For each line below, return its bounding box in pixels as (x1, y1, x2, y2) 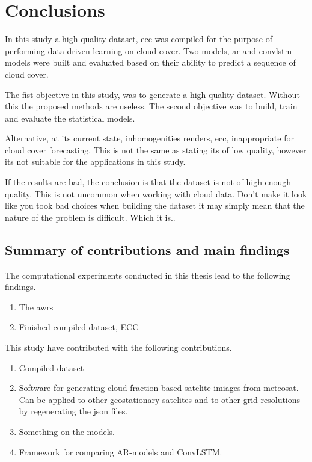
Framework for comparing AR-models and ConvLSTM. (19, 445, 222, 458)
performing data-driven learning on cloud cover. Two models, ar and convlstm (5, 44, 292, 57)
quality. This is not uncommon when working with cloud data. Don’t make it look (5, 187, 307, 200)
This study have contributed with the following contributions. (5, 341, 232, 354)
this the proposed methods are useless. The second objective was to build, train (5, 100, 298, 112)
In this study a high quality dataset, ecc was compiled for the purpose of (5, 32, 272, 45)
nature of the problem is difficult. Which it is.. (5, 211, 176, 223)
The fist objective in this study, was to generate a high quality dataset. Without (5, 88, 300, 100)
